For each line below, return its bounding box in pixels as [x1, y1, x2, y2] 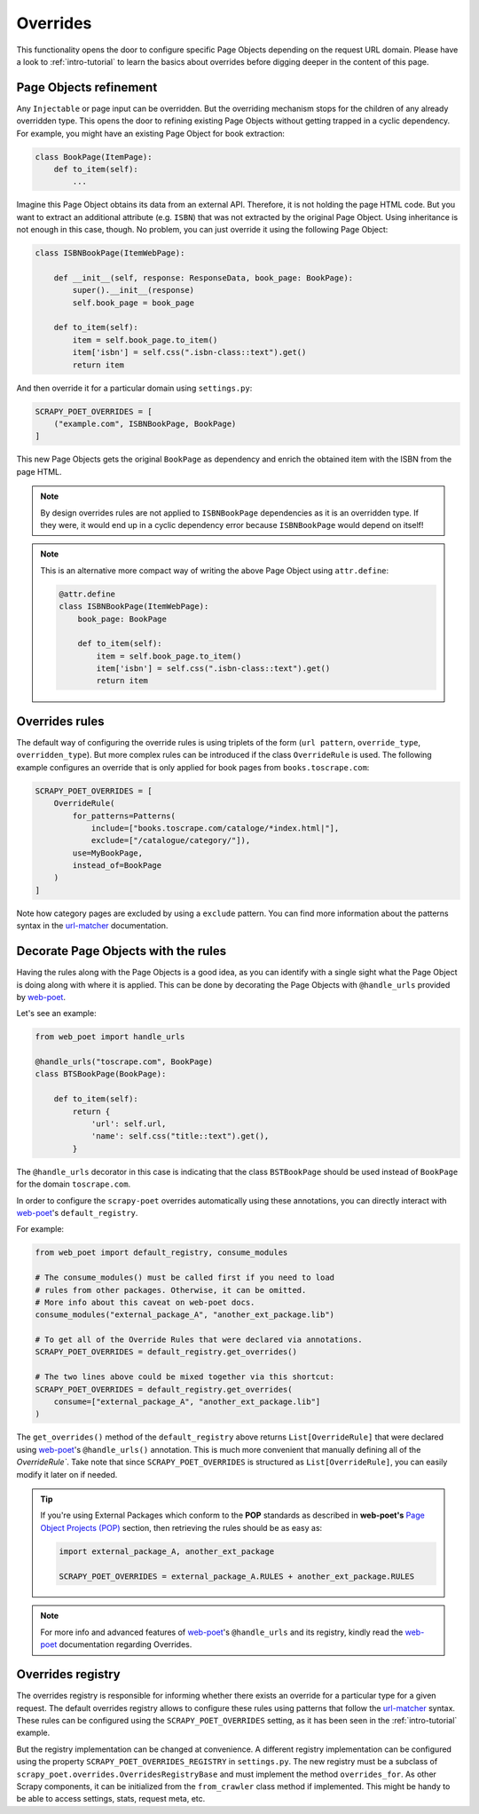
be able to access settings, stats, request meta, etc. [16, 1794, 206, 1804]
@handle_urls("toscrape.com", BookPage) [35, 1057, 213, 1067]
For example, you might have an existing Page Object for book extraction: [16, 128, 286, 138]
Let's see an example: [16, 1008, 97, 1019]
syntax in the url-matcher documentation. [16, 920, 169, 931]
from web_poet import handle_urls [35, 1032, 185, 1042]
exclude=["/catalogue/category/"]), [90, 835, 251, 846]
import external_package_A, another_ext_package [59, 1546, 275, 1557]
